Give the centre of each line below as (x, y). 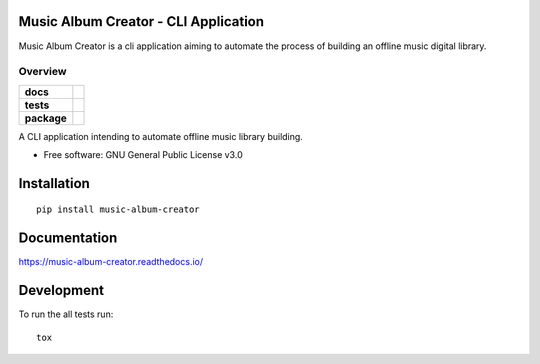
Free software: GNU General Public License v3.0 (143, 155)
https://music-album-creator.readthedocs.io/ (111, 262)
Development (61, 290)
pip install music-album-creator (118, 209)
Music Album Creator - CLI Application (141, 21)
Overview (42, 72)
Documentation (68, 238)
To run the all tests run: (66, 314)
